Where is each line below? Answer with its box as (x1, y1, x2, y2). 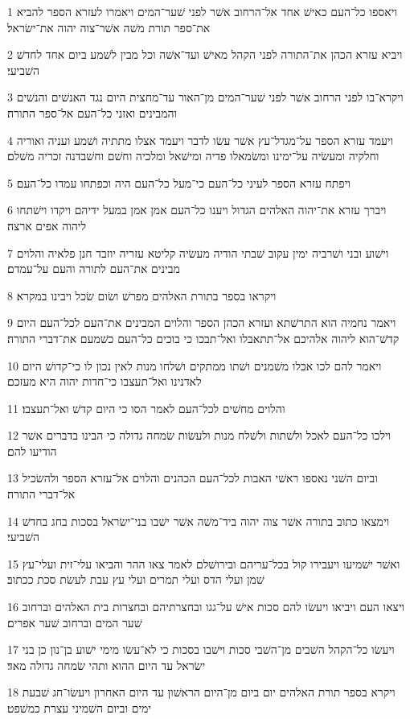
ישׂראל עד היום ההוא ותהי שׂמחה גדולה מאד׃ (7, 656, 206, 673)
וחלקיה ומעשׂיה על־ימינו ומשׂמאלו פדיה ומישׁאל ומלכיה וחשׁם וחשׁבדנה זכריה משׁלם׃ (7, 147, 379, 164)
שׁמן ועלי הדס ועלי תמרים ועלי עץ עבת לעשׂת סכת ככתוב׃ (7, 571, 264, 588)
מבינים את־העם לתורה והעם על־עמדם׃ (7, 260, 180, 277)
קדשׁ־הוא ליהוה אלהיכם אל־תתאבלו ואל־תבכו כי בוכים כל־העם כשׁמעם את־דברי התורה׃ (7, 329, 400, 346)
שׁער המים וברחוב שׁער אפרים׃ (7, 614, 142, 630)
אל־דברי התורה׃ (7, 486, 76, 502)
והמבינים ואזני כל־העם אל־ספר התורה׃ (7, 104, 178, 121)
